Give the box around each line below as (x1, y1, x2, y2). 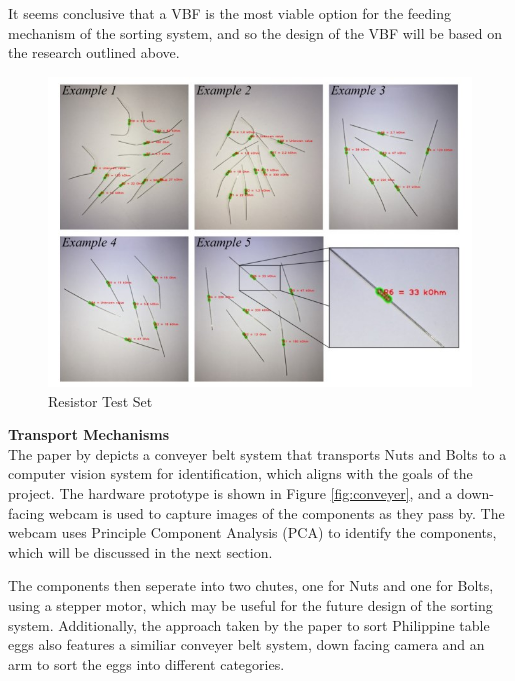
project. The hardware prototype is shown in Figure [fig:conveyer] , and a (8, 482, 453, 503)
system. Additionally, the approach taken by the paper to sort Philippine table (8, 614, 490, 635)
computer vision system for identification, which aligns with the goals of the (8, 463, 473, 484)
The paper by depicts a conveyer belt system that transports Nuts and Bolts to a (8, 443, 507, 464)
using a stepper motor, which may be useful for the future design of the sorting (8, 594, 493, 615)
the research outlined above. (8, 42, 180, 63)
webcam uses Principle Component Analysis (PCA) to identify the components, (8, 522, 497, 543)
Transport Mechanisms (8, 424, 169, 445)
